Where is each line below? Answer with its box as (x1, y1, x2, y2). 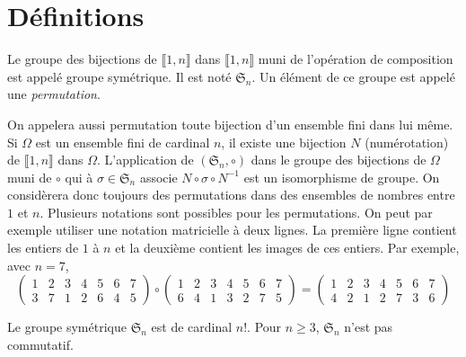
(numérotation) (365, 132, 449, 151)
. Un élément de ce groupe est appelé (251, 67, 455, 85)
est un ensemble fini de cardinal (35, 132, 210, 151)
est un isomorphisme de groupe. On (243, 167, 440, 186)
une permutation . (7, 85, 101, 103)
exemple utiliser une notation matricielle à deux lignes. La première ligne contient (7, 220, 457, 239)
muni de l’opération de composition (258, 49, 453, 68)
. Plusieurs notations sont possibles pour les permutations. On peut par (40, 202, 433, 221)
